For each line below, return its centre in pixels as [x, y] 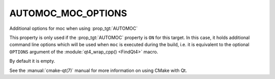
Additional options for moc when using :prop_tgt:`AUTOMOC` [74, 28]
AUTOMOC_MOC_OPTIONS [68, 13]
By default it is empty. [32, 61]
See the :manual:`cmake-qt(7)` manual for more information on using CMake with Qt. [98, 70]
